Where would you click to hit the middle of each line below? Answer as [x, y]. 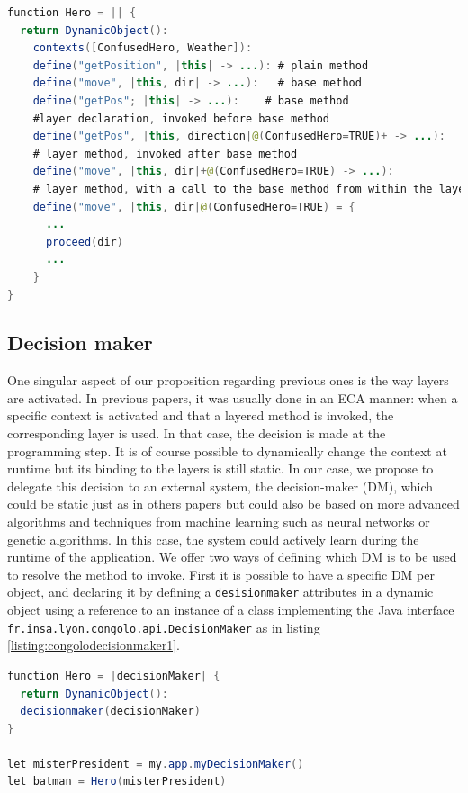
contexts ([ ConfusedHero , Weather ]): [143, 48]
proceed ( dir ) [84, 242]
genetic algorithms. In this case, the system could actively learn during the [213, 539]
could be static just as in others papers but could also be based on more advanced [234, 504]
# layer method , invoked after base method [165, 153]
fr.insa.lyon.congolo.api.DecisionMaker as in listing [164, 627]
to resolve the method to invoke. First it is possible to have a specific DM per [221, 574]
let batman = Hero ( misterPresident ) [117, 782]
